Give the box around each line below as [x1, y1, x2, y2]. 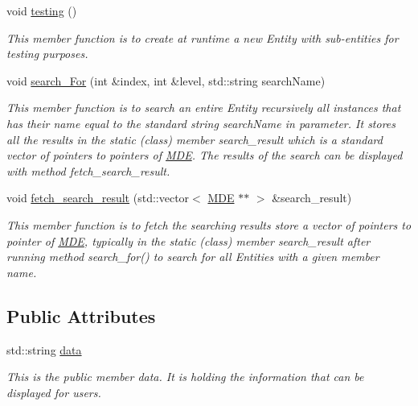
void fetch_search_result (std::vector [6, 189, 190, 206]
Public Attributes [6, 303, 156, 328]
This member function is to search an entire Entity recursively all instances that [6, 99, 401, 116]
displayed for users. [6, 383, 101, 400]
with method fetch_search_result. [6, 162, 170, 179]
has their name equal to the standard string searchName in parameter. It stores [6, 114, 396, 131]
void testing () [6, 2, 77, 19]
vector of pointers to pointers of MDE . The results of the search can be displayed [6, 147, 403, 164]
